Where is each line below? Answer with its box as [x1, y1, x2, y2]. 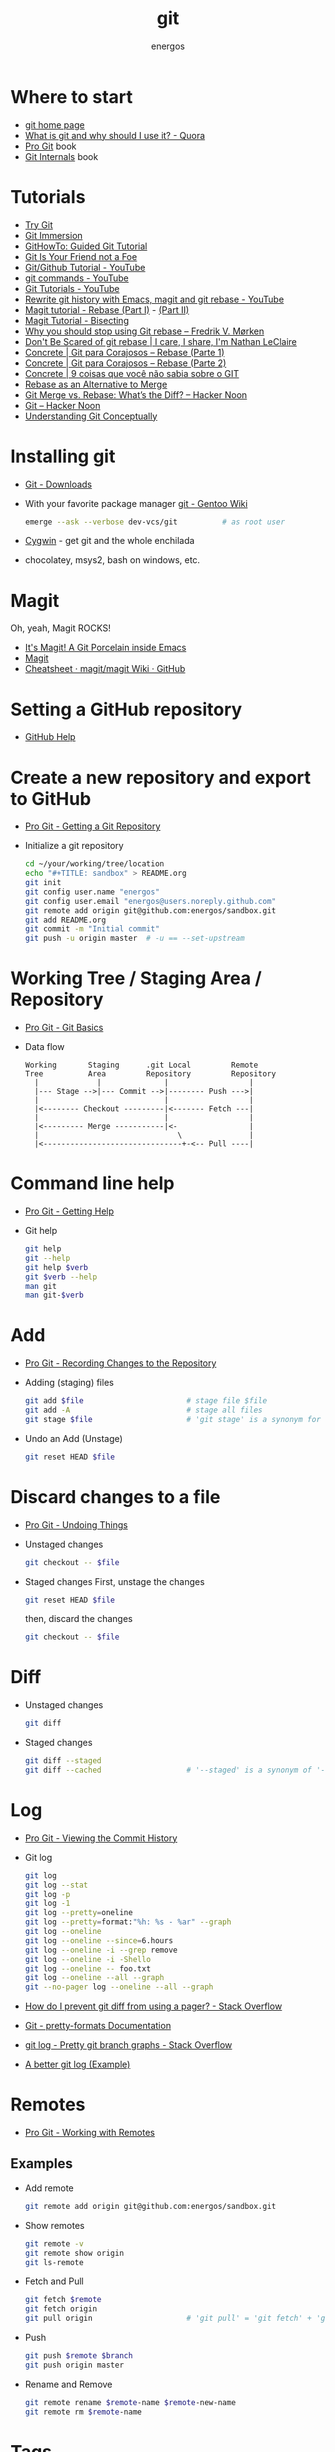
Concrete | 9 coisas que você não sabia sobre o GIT [24, 367, 240, 379]
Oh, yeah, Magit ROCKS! [10, 622, 112, 634]
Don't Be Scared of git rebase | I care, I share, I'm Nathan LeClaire [24, 335, 297, 347]
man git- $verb [24, 1290, 84, 1301]
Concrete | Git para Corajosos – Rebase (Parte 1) [24, 346, 225, 358]
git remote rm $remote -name [24, 2407, 142, 2417]
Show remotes [24, 2219, 85, 2231]
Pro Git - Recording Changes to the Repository [24, 1357, 217, 1369]
